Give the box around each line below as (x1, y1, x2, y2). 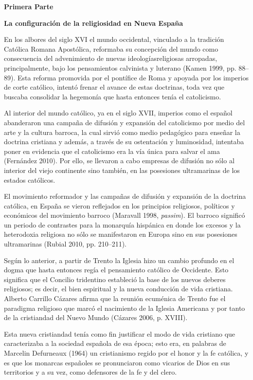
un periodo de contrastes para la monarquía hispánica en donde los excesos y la (4, 219, 241, 229)
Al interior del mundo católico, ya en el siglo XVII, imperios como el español (4, 108, 233, 118)
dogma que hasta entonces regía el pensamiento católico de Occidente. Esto (4, 265, 229, 275)
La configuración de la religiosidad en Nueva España (4, 18, 183, 28)
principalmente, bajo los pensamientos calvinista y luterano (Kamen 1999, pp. (4, 62, 236, 73)
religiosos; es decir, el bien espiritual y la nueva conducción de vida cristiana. (4, 284, 233, 294)
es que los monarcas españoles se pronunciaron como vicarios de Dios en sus (4, 357, 230, 367)
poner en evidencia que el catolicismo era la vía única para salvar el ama (4, 146, 220, 156)
